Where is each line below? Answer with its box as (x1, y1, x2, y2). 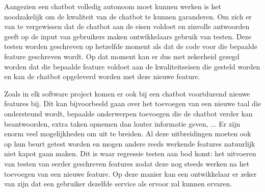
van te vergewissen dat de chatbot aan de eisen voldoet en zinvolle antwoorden (4, 21, 250, 32)
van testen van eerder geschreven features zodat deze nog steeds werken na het (4, 158, 250, 169)
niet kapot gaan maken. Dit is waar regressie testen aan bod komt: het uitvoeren (4, 148, 256, 159)
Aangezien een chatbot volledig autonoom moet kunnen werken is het (4, 1, 221, 11)
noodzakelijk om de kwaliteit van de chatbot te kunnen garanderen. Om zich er (4, 11, 252, 21)
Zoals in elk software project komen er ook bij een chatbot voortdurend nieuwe (4, 88, 250, 99)
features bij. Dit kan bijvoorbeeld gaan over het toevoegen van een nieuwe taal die (4, 98, 261, 109)
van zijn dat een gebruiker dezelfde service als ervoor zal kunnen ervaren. (4, 178, 232, 189)
